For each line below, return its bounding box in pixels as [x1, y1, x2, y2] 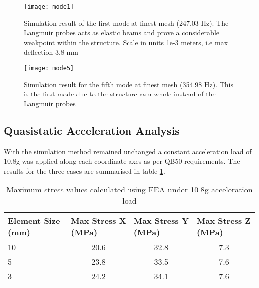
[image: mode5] [24, 65, 74, 72]
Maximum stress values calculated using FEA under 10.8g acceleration [6, 184, 253, 195]
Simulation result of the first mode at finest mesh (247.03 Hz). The [24, 17, 229, 28]
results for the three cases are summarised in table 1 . [4, 165, 165, 176]
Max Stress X [71, 215, 126, 227]
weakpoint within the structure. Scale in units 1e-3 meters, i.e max [24, 37, 228, 47]
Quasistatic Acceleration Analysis [4, 122, 180, 138]
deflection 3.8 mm [24, 47, 78, 57]
